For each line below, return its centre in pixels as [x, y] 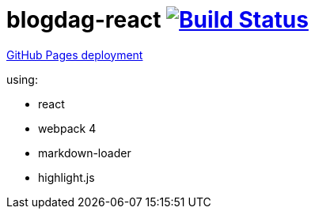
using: [22, 79]
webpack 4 [67, 128]
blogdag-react [84, 20]
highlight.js [66, 177]
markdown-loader [85, 153]
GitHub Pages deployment [75, 55]
